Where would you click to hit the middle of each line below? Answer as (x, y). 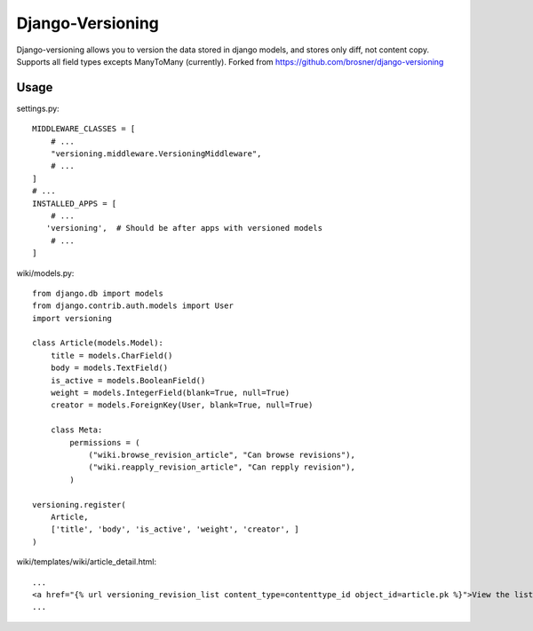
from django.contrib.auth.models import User (133, 306)
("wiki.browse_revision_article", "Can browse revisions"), (222, 455)
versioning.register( (79, 505)
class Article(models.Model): (98, 343)
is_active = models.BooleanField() (128, 380)
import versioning (72, 318)
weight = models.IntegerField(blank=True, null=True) (170, 393)
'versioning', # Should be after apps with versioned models (184, 228)
